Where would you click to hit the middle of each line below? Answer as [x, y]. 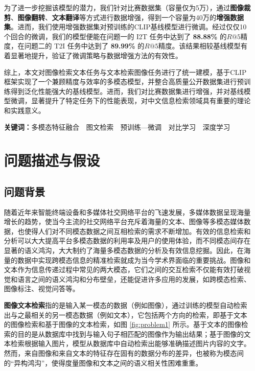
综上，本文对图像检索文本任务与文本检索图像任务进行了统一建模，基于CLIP [125, 72]
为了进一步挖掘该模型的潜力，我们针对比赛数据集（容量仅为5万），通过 [117, 7]
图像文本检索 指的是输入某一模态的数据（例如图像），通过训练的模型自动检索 [126, 305]
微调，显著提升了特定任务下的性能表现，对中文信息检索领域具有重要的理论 [130, 101]
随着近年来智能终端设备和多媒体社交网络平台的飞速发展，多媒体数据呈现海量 [127, 212]
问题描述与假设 [52, 160]
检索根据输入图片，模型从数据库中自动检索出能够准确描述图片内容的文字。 [130, 343]
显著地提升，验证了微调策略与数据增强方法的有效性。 [96, 55]
